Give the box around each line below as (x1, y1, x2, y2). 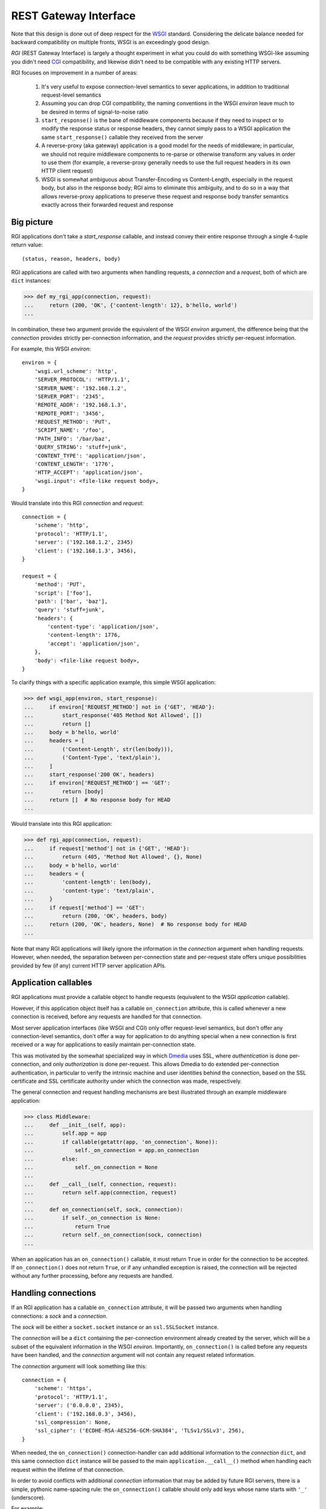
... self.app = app (24, 1130, 107, 1137)
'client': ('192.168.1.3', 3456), (34, 547, 137, 554)
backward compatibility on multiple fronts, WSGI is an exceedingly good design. (11, 38, 211, 45)
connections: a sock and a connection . (11, 1312, 108, 1319)
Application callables (11, 978, 93, 988)
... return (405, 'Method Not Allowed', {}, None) (24, 853, 202, 860)
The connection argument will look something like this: (11, 1362, 147, 1370)
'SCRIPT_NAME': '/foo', (34, 427, 105, 434)
